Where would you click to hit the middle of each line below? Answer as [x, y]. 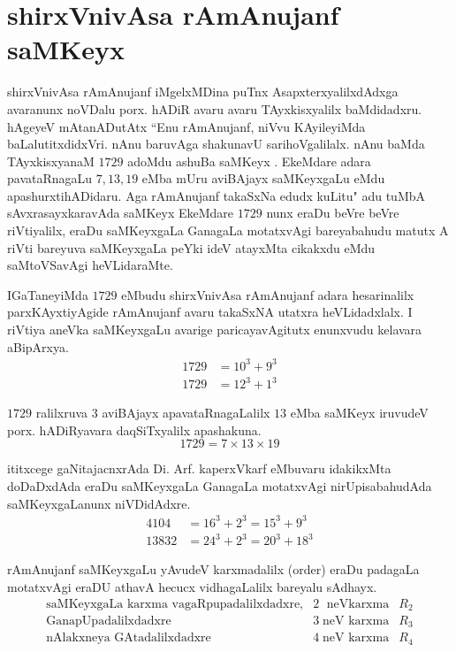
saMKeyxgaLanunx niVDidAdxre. [99, 503]
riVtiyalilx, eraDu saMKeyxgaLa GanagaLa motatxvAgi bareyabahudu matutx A [228, 230]
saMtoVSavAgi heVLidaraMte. [90, 265]
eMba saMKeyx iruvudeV [359, 413]
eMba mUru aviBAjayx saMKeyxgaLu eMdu [263, 178]
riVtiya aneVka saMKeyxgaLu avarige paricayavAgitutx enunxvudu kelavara [215, 330]
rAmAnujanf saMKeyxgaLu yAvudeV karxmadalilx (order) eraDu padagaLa [213, 569]
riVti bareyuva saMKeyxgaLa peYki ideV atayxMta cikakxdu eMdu [191, 247]
